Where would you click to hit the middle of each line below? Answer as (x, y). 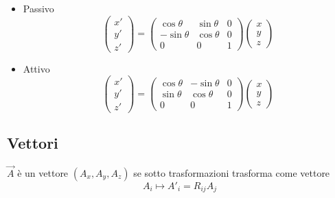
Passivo (38, 8)
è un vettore (43, 172)
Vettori (33, 142)
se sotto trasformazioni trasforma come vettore (232, 172)
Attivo (36, 68)
